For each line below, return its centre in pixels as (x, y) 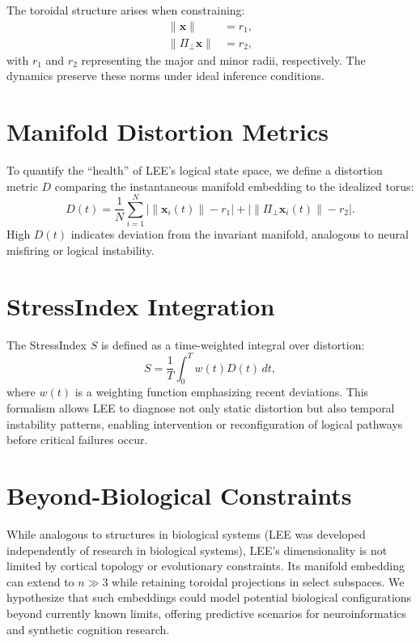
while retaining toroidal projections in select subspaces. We (258, 581)
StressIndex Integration (141, 305)
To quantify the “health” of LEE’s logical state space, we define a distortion (195, 169)
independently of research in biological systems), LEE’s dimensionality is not (197, 550)
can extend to (40, 581)
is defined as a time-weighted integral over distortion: (233, 344)
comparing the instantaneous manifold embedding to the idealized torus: (234, 186)
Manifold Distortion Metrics (168, 131)
